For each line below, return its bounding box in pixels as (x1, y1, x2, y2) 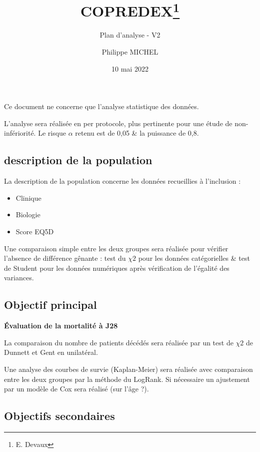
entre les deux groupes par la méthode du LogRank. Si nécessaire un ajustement (4, 373, 250, 384)
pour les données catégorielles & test (138, 253, 250, 263)
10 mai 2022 (111, 63, 148, 74)
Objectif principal (4, 297, 97, 312)
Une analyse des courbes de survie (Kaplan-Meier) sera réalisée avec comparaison (4, 363, 253, 374)
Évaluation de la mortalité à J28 (4, 320, 118, 331)
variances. (4, 272, 34, 283)
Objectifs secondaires (4, 408, 115, 423)
